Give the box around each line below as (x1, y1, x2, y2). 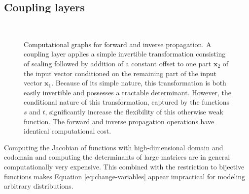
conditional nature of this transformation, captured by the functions (24, 97, 229, 107)
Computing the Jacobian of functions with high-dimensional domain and (4, 142, 223, 152)
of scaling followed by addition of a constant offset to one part (24, 58, 212, 68)
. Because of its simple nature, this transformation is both (51, 78, 226, 88)
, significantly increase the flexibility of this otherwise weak (45, 106, 223, 116)
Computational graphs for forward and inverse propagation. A (24, 39, 212, 49)
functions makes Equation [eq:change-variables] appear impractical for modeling (4, 171, 246, 181)
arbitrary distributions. (4, 181, 73, 191)
